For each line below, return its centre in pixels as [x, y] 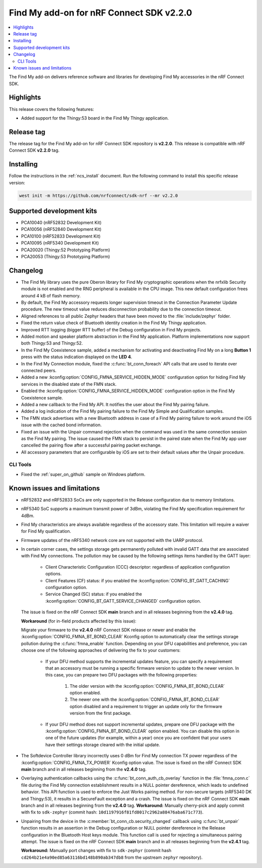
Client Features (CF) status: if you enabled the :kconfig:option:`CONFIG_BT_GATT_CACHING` [138, 580]
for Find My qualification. [46, 531]
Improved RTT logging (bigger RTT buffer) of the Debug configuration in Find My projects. [111, 330]
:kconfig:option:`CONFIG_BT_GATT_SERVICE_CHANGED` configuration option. [123, 601]
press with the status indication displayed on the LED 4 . [77, 357]
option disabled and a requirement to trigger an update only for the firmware [146, 706]
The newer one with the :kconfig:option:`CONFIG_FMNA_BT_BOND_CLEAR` [145, 699]
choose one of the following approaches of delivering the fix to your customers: [101, 650]
